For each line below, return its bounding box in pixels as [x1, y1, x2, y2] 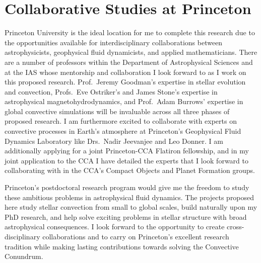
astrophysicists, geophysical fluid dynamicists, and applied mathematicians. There [5, 47, 257, 57]
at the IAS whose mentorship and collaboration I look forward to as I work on [5, 66, 246, 77]
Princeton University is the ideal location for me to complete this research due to [5, 27, 255, 38]
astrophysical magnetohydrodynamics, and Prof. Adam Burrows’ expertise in [5, 96, 243, 107]
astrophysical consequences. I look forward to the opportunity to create [5, 221, 225, 232]
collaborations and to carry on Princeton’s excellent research [42, 231, 229, 241]
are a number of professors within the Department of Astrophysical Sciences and [5, 56, 253, 67]
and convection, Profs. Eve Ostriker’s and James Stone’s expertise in [5, 86, 218, 97]
